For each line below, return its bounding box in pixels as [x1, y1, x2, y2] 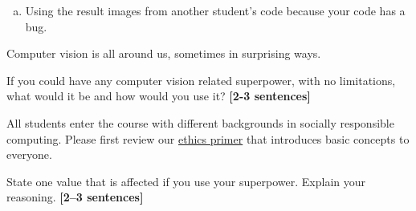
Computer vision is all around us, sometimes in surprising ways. [6, 45, 321, 62]
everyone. [6, 146, 52, 163]
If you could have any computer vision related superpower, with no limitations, [6, 71, 396, 88]
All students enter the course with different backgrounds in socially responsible [6, 114, 394, 131]
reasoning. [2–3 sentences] [6, 189, 144, 205]
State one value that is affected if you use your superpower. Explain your [6, 172, 366, 189]
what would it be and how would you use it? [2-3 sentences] [6, 87, 311, 104]
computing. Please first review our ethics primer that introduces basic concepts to [6, 130, 410, 147]
